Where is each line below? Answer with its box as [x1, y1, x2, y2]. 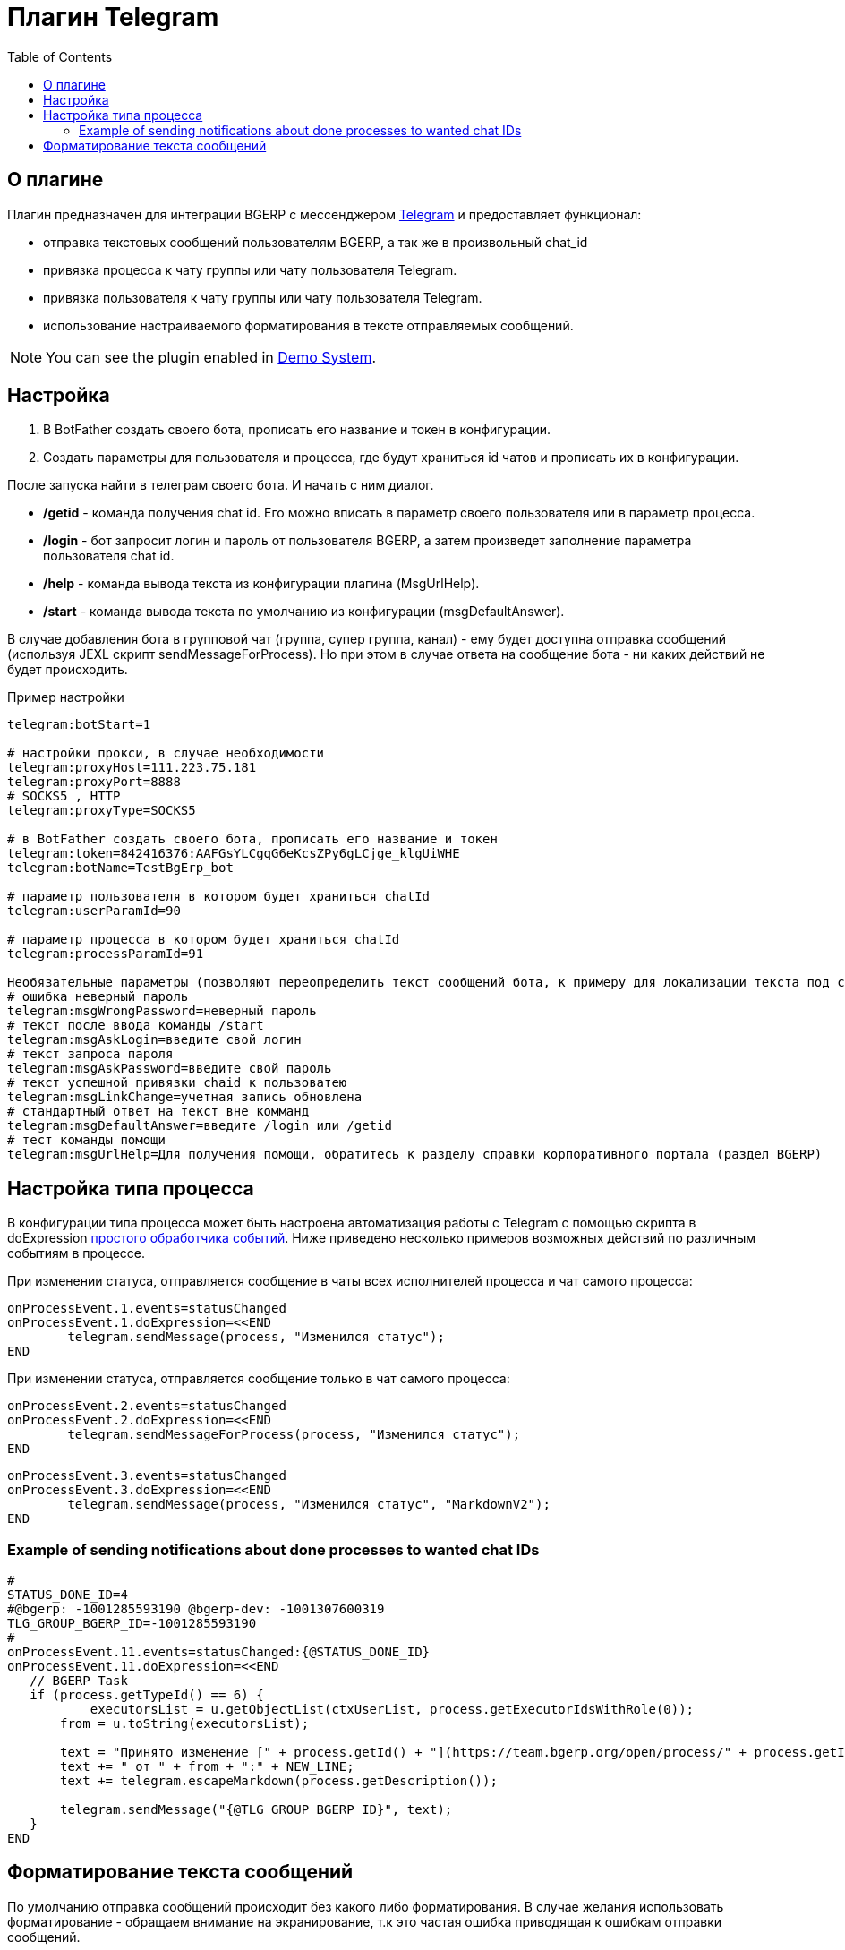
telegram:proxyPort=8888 [7, 774, 181, 790]
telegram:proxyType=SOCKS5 [7, 803, 196, 818]
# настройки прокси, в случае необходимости [7, 746, 325, 761]
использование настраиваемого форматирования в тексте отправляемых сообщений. [43, 317, 574, 333]
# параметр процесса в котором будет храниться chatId [7, 932, 400, 947]
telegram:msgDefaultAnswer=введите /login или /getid [7, 1118, 392, 1133]
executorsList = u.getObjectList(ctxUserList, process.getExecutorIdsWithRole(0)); [90, 1702, 695, 1717]
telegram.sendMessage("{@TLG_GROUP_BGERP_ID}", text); [60, 1802, 453, 1817]
